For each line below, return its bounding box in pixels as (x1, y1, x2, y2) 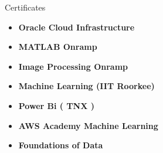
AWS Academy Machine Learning (18, 119, 158, 131)
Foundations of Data (18, 139, 103, 151)
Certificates (5, 1, 46, 13)
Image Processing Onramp (18, 60, 128, 72)
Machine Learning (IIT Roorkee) (18, 80, 155, 92)
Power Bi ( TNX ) (18, 99, 95, 111)
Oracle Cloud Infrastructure (18, 21, 135, 33)
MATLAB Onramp (18, 40, 97, 53)
